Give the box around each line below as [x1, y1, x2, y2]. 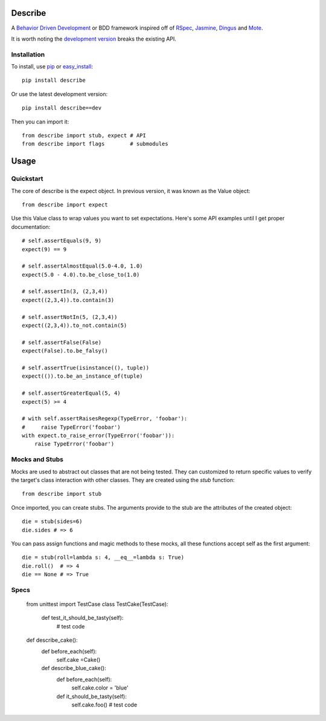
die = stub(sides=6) [22, 518, 83, 525]
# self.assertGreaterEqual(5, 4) [22, 390, 121, 397]
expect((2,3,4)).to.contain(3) [22, 297, 115, 303]
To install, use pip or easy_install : [11, 63, 94, 70]
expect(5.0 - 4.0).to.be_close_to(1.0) [22, 271, 140, 278]
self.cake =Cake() [56, 656, 101, 663]
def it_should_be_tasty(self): [56, 693, 127, 700]
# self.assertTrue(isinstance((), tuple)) [22, 364, 150, 371]
